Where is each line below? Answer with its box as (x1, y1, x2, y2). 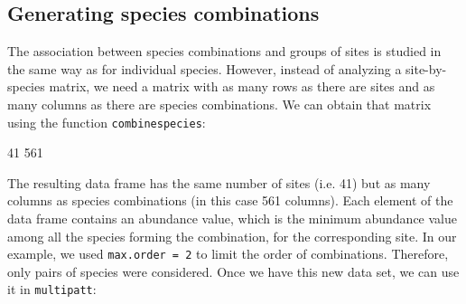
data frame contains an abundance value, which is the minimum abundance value (7, 209, 457, 228)
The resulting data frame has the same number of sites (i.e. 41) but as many (7, 173, 431, 192)
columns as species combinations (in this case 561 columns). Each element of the (7, 191, 453, 210)
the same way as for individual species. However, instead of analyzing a (7, 59, 402, 78)
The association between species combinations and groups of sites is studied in (7, 42, 442, 61)
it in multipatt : (7, 280, 97, 299)
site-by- (405, 59, 447, 78)
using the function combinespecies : (7, 112, 206, 131)
